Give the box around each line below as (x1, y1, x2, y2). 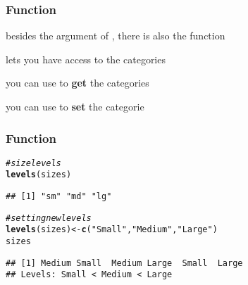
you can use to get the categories (6, 75, 149, 90)
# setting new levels (6, 213, 92, 223)
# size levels (6, 158, 61, 168)
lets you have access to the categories (6, 51, 166, 66)
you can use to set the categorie (6, 99, 144, 113)
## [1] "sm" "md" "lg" (6, 191, 112, 202)
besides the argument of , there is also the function (6, 28, 225, 43)
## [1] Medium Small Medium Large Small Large (6, 258, 243, 268)
